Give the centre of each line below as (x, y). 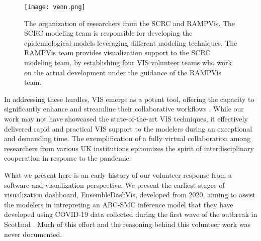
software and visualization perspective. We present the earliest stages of (114, 185)
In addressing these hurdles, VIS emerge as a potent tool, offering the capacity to (129, 99)
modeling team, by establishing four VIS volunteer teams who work (128, 63)
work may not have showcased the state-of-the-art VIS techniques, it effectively (126, 118)
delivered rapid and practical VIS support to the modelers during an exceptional (128, 128)
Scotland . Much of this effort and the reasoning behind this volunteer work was (127, 224)
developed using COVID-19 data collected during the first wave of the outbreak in (131, 214)
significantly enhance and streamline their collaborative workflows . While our (124, 109)
